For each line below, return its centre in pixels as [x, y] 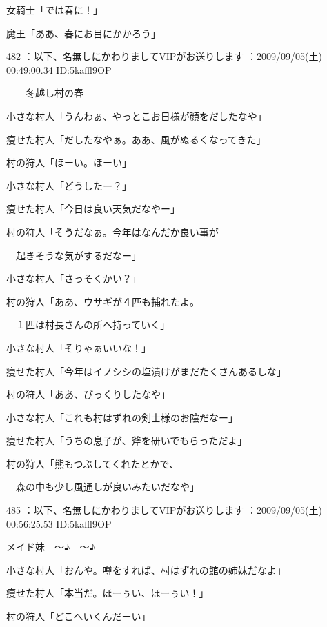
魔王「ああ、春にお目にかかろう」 [83, 33]
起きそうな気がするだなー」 [78, 255]
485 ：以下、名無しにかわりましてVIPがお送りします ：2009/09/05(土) [164, 510]
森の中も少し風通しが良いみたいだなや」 [107, 487]
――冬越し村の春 [45, 93]
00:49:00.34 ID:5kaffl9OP [59, 69]
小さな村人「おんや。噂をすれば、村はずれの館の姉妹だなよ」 [146, 569]
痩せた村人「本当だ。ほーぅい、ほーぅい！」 [108, 593]
